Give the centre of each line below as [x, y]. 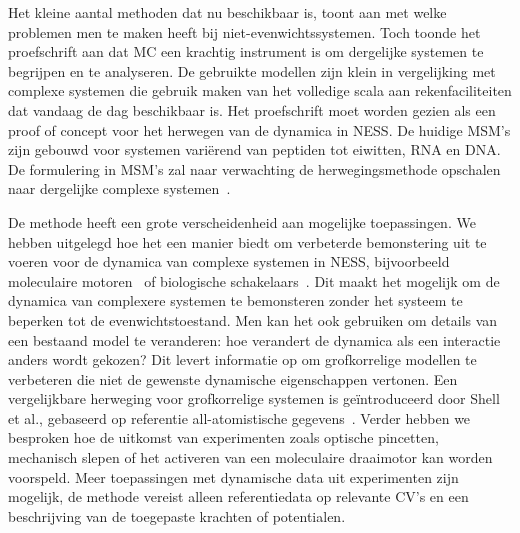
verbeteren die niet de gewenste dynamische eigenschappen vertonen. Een [233, 378]
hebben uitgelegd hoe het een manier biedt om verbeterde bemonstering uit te [247, 241]
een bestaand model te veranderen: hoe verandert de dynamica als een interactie [254, 339]
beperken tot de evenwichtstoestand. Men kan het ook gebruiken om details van [253, 319]
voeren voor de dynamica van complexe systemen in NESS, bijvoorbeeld [229, 261]
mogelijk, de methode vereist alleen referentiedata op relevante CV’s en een [238, 496]
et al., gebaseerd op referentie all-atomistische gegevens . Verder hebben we [239, 417]
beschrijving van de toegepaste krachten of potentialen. [177, 515]
